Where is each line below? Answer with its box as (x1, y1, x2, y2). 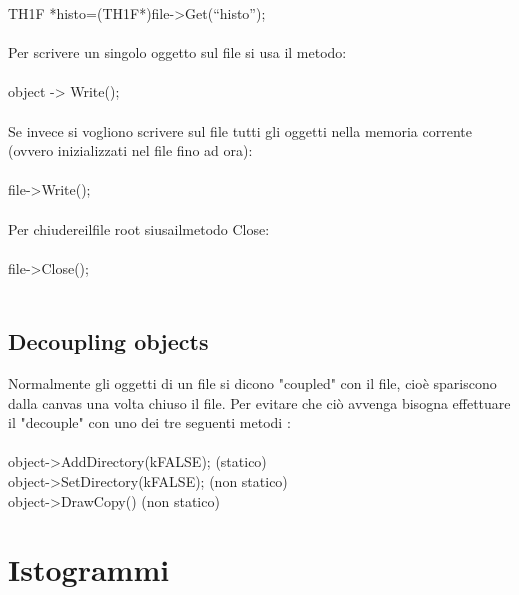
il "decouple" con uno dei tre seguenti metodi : (8, 412, 291, 433)
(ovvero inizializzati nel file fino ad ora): (8, 140, 253, 161)
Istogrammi (8, 549, 170, 590)
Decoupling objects (8, 326, 209, 357)
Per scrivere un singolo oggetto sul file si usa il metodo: (8, 42, 347, 63)
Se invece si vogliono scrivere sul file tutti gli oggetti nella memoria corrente (8, 120, 472, 141)
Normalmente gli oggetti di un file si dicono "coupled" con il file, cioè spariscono (8, 373, 497, 394)
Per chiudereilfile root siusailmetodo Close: (8, 218, 270, 239)
